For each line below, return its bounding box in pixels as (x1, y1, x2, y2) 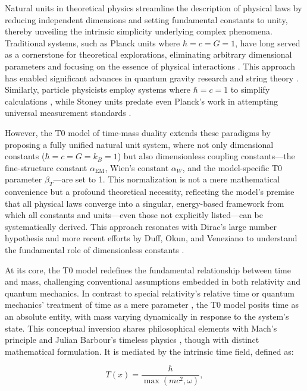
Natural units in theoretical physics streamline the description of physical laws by (5, 2, 302, 14)
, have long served (235, 36, 300, 49)
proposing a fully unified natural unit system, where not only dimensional (5, 138, 274, 150)
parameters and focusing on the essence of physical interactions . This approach (5, 59, 295, 72)
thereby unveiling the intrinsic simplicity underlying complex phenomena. (5, 25, 272, 37)
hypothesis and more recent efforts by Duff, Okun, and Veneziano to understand (5, 232, 297, 244)
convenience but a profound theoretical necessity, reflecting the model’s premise (5, 185, 295, 198)
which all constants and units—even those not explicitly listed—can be (5, 209, 263, 221)
